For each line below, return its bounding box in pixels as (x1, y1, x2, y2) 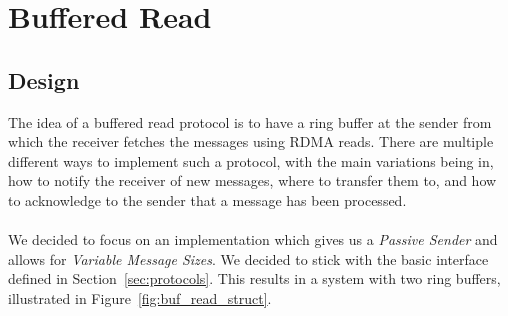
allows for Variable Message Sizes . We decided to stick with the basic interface (8, 248, 489, 269)
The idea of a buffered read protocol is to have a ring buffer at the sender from (8, 111, 492, 132)
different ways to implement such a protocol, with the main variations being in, (8, 150, 494, 171)
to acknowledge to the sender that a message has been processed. (8, 189, 407, 210)
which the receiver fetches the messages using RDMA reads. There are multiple (8, 131, 494, 152)
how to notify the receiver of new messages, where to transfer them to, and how (8, 170, 497, 191)
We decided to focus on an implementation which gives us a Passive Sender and (8, 229, 498, 250)
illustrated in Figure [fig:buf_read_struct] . (8, 287, 272, 308)
